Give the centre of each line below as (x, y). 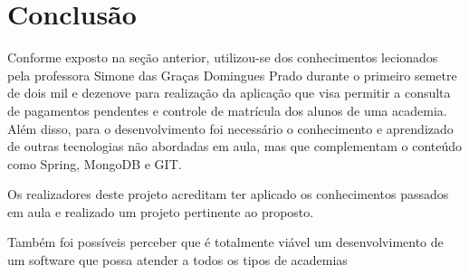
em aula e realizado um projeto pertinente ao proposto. (161, 211)
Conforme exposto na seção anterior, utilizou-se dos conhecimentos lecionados (223, 57)
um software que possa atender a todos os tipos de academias (177, 260)
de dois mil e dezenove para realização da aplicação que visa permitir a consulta (229, 93)
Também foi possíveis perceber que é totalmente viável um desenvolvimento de (225, 242)
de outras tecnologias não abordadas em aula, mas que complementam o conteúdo (235, 146)
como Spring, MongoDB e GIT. (95, 163)
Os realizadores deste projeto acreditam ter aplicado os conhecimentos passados (228, 194)
